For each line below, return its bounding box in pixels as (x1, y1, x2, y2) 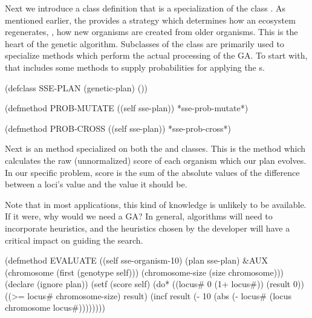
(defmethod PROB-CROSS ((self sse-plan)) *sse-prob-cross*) (5, 122, 231, 134)
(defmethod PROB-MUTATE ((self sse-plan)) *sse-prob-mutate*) (5, 102, 249, 114)
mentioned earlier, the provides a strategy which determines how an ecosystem (5, 13, 296, 26)
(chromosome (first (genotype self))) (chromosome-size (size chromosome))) (5, 265, 284, 278)
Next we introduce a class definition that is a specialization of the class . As (5, 2, 286, 14)
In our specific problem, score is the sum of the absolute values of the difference (5, 166, 300, 178)
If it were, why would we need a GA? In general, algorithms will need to (5, 210, 273, 222)
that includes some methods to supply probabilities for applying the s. (5, 60, 265, 73)
